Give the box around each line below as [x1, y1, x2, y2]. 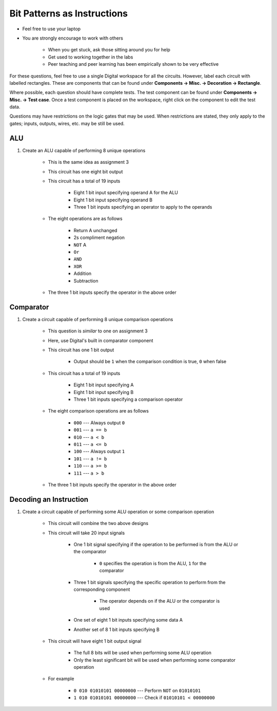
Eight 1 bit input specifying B [73, 389, 134, 395]
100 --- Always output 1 [73, 448, 125, 455]
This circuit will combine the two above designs [48, 520, 149, 527]
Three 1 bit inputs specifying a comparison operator [73, 396, 183, 403]
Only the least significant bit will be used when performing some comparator [73, 657, 236, 663]
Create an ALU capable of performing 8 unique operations [22, 147, 146, 154]
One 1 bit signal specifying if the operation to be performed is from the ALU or [73, 541, 239, 548]
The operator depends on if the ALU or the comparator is [99, 598, 220, 604]
